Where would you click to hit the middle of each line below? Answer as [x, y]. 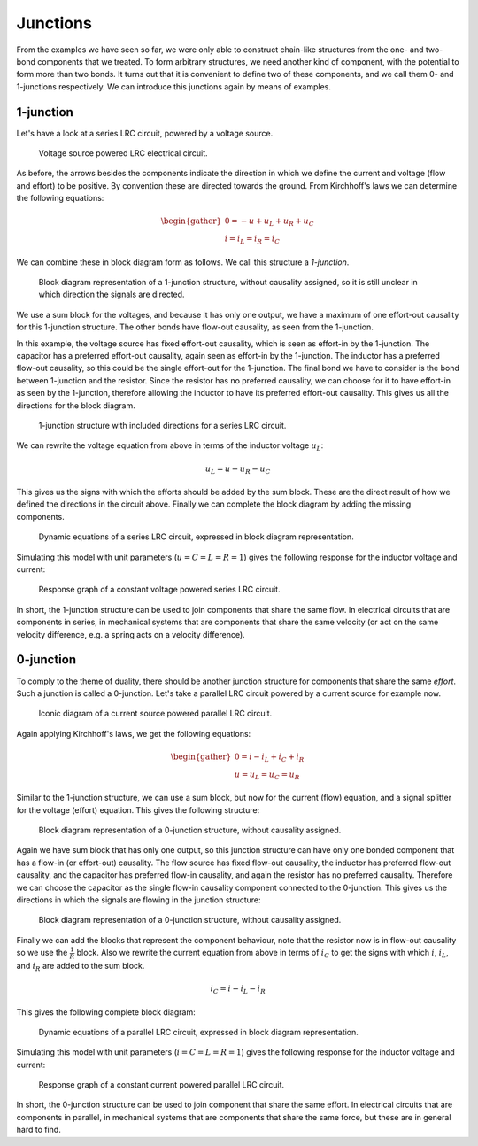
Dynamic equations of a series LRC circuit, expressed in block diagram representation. [196, 537]
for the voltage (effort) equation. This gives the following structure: [138, 809]
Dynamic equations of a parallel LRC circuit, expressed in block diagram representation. [198, 1032]
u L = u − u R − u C [238, 469]
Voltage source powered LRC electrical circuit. [123, 153]
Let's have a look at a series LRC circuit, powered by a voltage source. [145, 133]
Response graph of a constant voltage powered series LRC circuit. [159, 590]
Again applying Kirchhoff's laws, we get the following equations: [134, 733]
